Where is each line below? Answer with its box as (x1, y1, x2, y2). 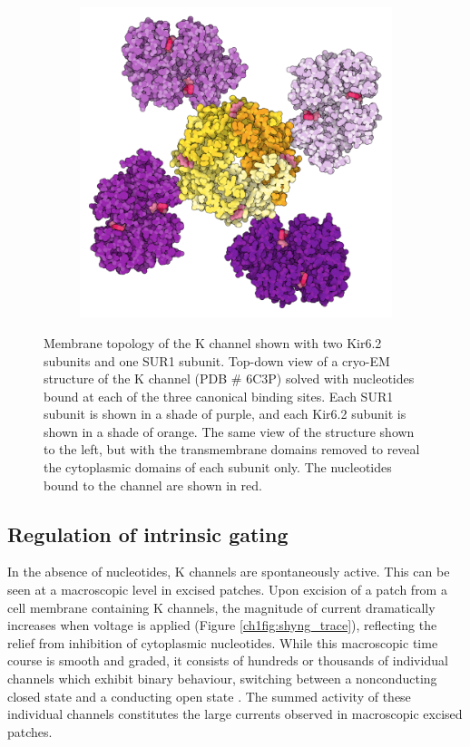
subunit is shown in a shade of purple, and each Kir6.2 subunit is (44, 404, 406, 423)
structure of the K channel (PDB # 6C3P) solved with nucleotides (44, 369, 415, 388)
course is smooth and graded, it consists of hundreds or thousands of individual (7, 651, 448, 670)
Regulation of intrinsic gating (7, 519, 289, 548)
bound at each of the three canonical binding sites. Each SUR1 (44, 386, 394, 405)
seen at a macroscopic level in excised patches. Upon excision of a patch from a (7, 580, 447, 599)
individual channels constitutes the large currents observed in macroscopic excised (7, 704, 463, 723)
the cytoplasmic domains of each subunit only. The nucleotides (44, 458, 392, 477)
